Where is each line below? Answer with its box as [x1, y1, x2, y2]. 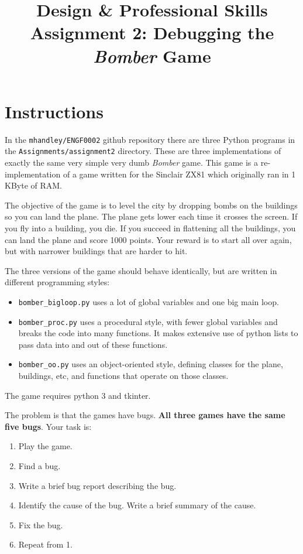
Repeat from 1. [18, 538, 73, 550]
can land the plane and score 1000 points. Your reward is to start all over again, [5, 233, 292, 245]
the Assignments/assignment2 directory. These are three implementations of [5, 145, 281, 157]
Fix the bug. [18, 518, 63, 531]
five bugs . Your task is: [5, 420, 92, 432]
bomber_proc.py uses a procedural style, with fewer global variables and [18, 315, 278, 327]
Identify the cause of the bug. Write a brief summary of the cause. [18, 499, 256, 511]
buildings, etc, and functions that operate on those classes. [18, 370, 229, 382]
